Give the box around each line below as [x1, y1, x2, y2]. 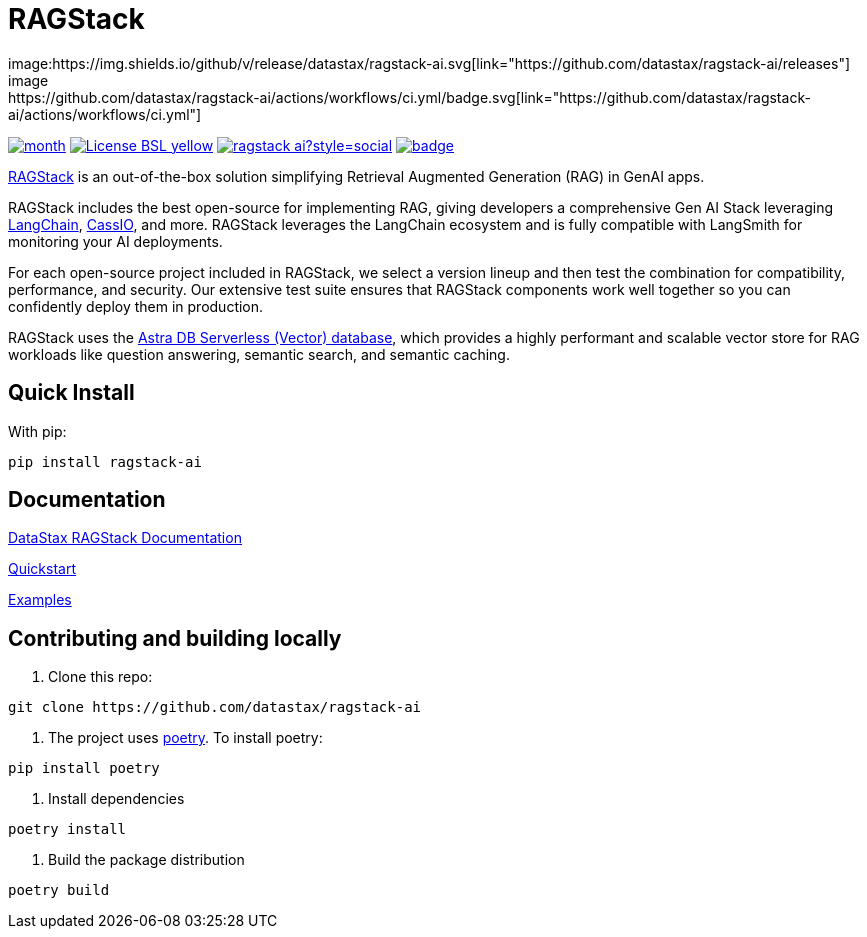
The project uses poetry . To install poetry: [48, 729, 323, 747]
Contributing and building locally [8, 625, 342, 651]
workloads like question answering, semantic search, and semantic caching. [8, 345, 510, 363]
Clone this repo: [48, 668, 153, 686]
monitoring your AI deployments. [8, 232, 223, 250]
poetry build [8, 882, 110, 899]
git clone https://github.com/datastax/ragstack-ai [8, 699, 422, 716]
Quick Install [8, 380, 135, 406]
